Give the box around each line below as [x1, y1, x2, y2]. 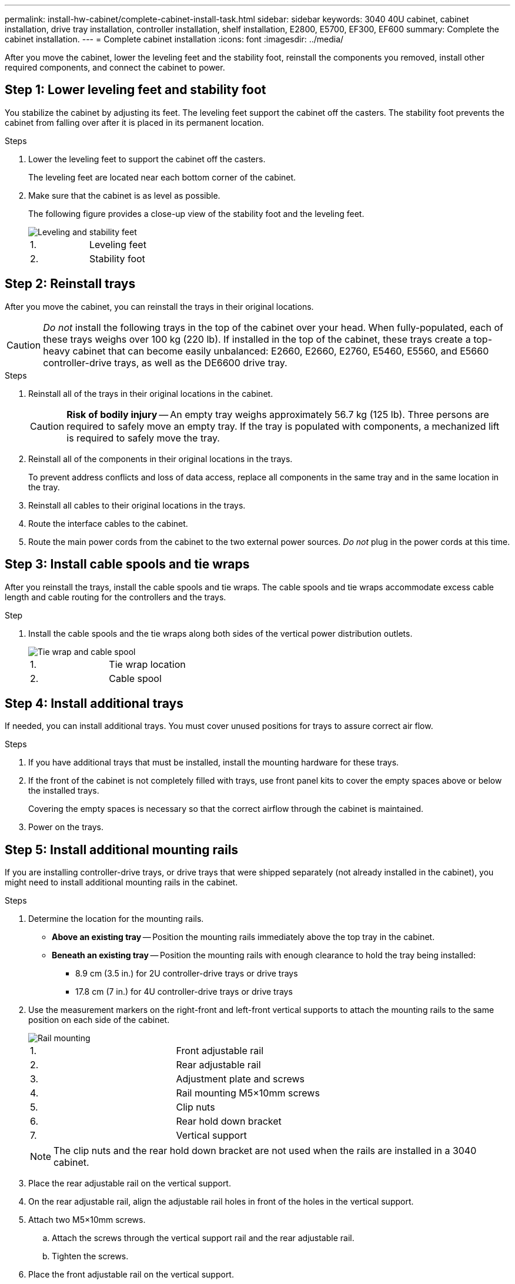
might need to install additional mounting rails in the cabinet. [5, 877, 238, 888]
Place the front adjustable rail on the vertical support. [28, 1269, 234, 1280]
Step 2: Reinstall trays [5, 276, 136, 292]
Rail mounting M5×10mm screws [176, 1087, 320, 1099]
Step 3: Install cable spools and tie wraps [5, 557, 250, 572]
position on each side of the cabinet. [28, 1015, 170, 1025]
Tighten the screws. [52, 1251, 129, 1262]
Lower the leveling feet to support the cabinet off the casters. [28, 153, 266, 164]
